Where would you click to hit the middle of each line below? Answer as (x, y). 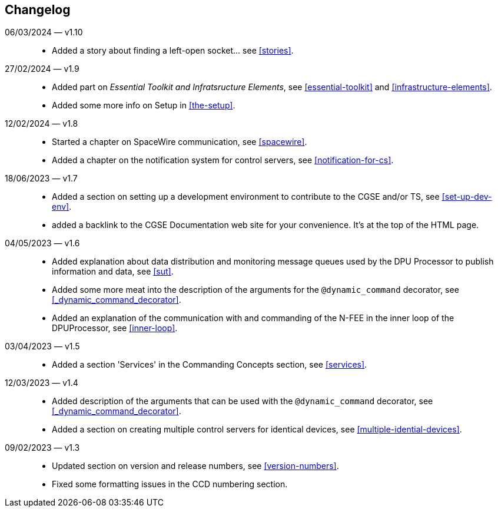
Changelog (38, 10)
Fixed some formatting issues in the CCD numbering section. (170, 484)
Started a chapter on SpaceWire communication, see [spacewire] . (180, 142)
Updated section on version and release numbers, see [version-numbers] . (195, 466)
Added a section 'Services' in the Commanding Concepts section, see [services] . (210, 365)
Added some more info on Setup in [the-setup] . (144, 105)
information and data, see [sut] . (113, 272)
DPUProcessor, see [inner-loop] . (115, 328)
